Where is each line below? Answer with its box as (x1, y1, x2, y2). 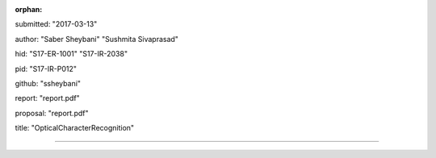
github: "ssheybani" (15, 78, 81, 88)
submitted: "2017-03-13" (15, 19, 98, 29)
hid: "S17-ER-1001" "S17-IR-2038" (15, 49, 128, 59)
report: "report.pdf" (15, 94, 80, 103)
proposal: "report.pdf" (15, 108, 89, 118)
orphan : (15, 5, 43, 14)
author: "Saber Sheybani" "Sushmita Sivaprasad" (15, 34, 179, 44)
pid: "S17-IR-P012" (15, 64, 77, 73)
